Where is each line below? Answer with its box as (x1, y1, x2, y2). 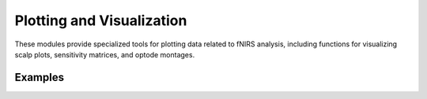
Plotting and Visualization (14, 12, 187, 29)
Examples (14, 71, 65, 84)
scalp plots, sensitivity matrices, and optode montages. (14, 49, 195, 59)
